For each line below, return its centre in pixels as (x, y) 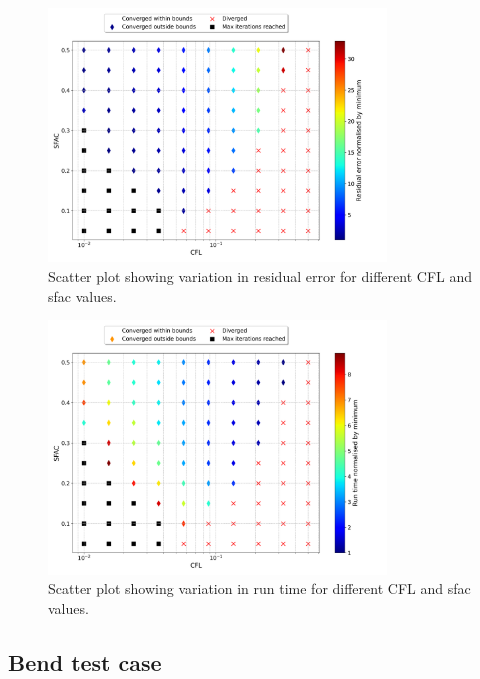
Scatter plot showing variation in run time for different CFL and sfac (259, 588)
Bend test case (85, 661)
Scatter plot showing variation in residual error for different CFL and (260, 275)
